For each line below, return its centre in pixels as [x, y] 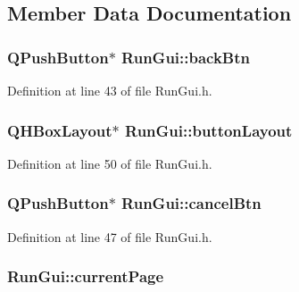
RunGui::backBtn [186, 57]
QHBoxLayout [60, 130]
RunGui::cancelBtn [191, 203]
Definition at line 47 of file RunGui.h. [110, 236]
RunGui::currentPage [86, 276]
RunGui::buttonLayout [209, 130]
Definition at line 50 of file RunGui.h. [110, 163]
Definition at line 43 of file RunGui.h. [110, 90]
